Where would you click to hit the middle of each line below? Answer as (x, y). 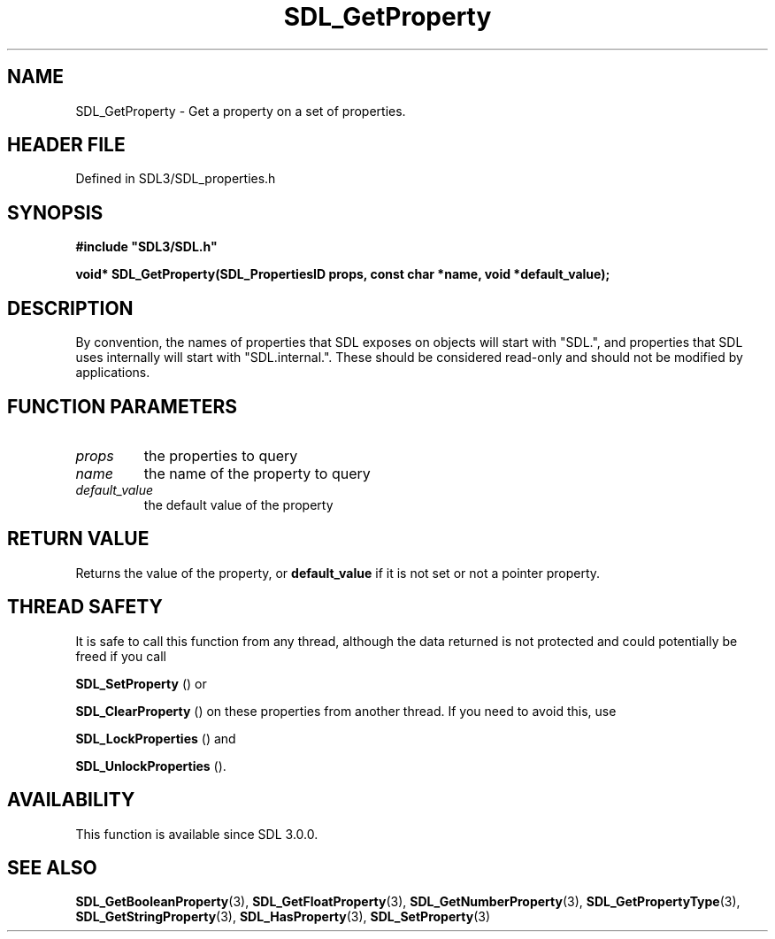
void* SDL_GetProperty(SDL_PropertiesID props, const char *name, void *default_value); (343, 274)
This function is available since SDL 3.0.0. (197, 834)
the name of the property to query (257, 473)
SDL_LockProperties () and (156, 738)
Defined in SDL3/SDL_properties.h (176, 179)
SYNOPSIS (55, 212)
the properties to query (221, 455)
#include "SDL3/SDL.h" (146, 247)
